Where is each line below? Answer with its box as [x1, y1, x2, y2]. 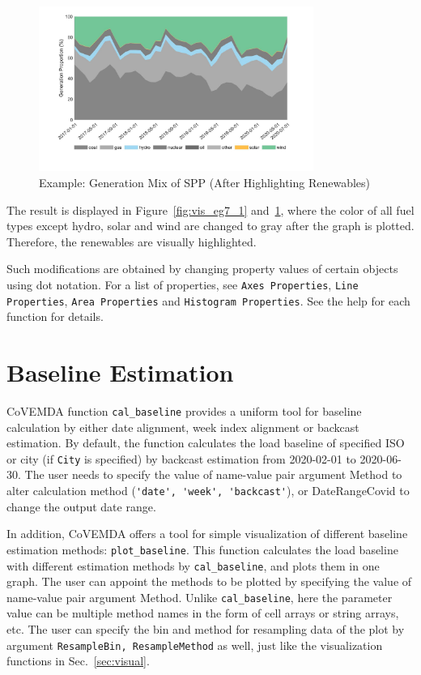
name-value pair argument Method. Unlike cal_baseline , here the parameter [6, 588, 393, 605]
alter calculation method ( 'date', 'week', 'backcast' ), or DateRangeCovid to [6, 482, 410, 499]
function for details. [6, 308, 104, 325]
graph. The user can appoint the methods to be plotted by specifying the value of [6, 573, 412, 590]
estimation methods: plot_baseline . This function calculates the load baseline [6, 540, 398, 558]
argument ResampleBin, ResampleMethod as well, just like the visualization [6, 636, 383, 653]
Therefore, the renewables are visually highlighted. [6, 233, 257, 250]
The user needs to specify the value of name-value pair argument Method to [24, 466, 402, 483]
